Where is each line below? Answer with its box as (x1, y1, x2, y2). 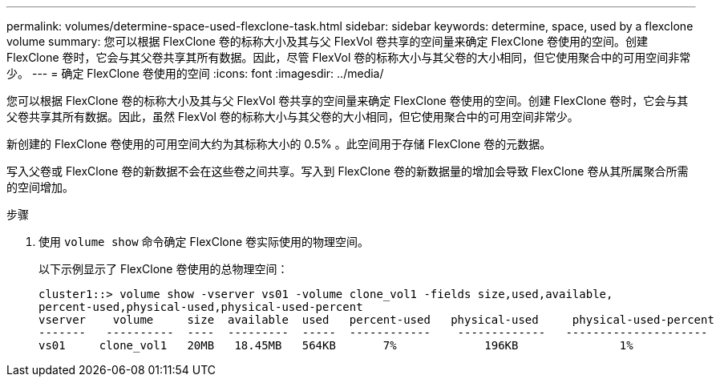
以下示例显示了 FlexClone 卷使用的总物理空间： (38, 262, 289, 276)
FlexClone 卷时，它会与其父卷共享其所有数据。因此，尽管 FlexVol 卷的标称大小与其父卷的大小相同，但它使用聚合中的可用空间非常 (6, 50, 691, 64)
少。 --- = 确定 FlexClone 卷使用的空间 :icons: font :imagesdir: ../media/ (6, 67, 384, 80)
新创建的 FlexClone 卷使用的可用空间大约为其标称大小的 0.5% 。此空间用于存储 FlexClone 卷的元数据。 (6, 137, 552, 151)
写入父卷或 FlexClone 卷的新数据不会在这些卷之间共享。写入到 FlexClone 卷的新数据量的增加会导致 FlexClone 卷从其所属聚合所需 (6, 164, 689, 178)
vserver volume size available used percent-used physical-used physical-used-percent (38, 313, 714, 326)
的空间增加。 (6, 180, 74, 194)
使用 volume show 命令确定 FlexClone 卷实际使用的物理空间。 (38, 235, 370, 248)
